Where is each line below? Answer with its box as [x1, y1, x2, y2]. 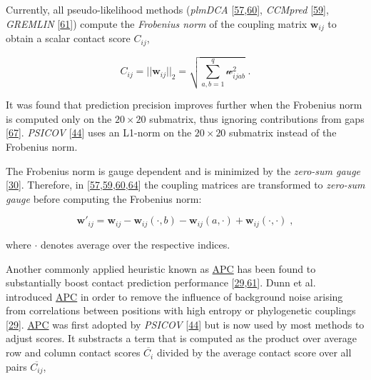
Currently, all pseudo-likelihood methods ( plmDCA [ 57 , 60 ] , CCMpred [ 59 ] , [6, 2, 329, 16]
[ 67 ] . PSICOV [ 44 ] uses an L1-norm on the [6, 125, 192, 140]
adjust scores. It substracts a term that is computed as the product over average [6, 331, 357, 346]
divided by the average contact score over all [156, 345, 352, 360]
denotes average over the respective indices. [41, 236, 230, 251]
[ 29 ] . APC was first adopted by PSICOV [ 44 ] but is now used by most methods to [6, 316, 365, 331]
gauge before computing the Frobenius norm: [6, 191, 202, 206]
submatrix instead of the [229, 125, 337, 140]
